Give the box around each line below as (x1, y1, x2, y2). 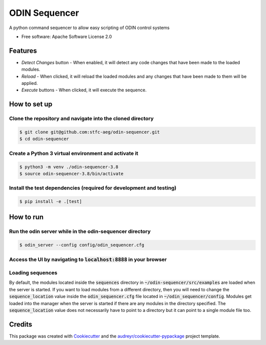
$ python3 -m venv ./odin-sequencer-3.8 (19, 164, 118, 170)
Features (9, 46, 37, 55)
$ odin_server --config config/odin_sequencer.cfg (19, 242, 145, 248)
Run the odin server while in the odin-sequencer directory (9, 228, 151, 235)
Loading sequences (9, 269, 58, 276)
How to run (9, 213, 44, 222)
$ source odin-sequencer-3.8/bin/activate (19, 171, 124, 176)
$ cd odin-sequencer (19, 136, 69, 142)
